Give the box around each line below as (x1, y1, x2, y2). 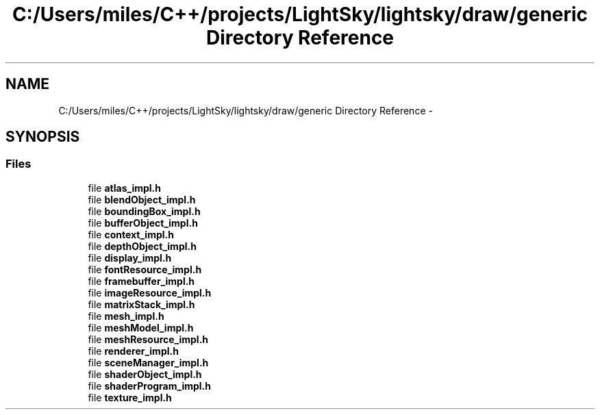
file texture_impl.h (88, 391, 172, 403)
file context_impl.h (88, 228, 174, 240)
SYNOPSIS (5, 128, 80, 146)
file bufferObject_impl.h (88, 216, 198, 229)
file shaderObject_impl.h (88, 368, 202, 380)
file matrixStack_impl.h (88, 298, 195, 310)
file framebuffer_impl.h (88, 275, 195, 287)
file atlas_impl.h (88, 181, 161, 194)
